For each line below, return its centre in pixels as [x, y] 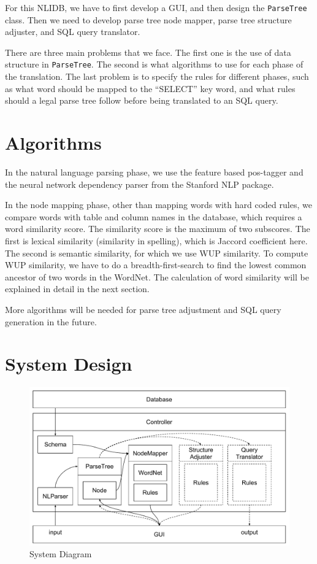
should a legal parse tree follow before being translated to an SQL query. [142, 100]
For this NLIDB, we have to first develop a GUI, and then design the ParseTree [156, 7]
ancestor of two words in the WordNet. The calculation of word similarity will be [157, 276]
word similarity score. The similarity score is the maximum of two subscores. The [158, 229]
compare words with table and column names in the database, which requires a [154, 216]
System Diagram [61, 554]
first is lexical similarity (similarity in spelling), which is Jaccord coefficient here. [156, 240]
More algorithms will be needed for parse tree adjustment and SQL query [143, 309]
